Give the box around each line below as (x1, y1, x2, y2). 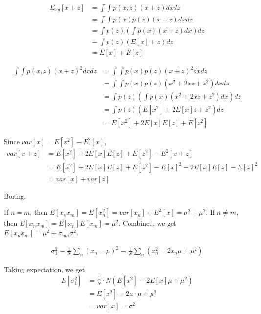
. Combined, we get (118, 218, 176, 228)
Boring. (4, 190, 26, 201)
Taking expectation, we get (4, 264, 85, 274)
